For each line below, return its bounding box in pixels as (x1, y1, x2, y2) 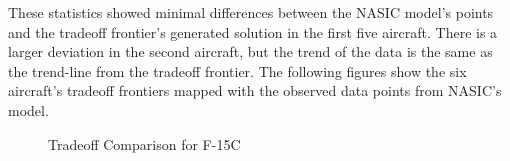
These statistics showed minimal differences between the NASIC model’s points (8, 2, 494, 22)
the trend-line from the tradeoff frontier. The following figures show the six (8, 60, 467, 81)
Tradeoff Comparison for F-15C (48, 133, 241, 154)
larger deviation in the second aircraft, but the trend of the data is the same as (8, 41, 493, 62)
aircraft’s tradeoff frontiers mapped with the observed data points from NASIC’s (8, 80, 502, 101)
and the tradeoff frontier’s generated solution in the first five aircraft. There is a (8, 21, 498, 42)
